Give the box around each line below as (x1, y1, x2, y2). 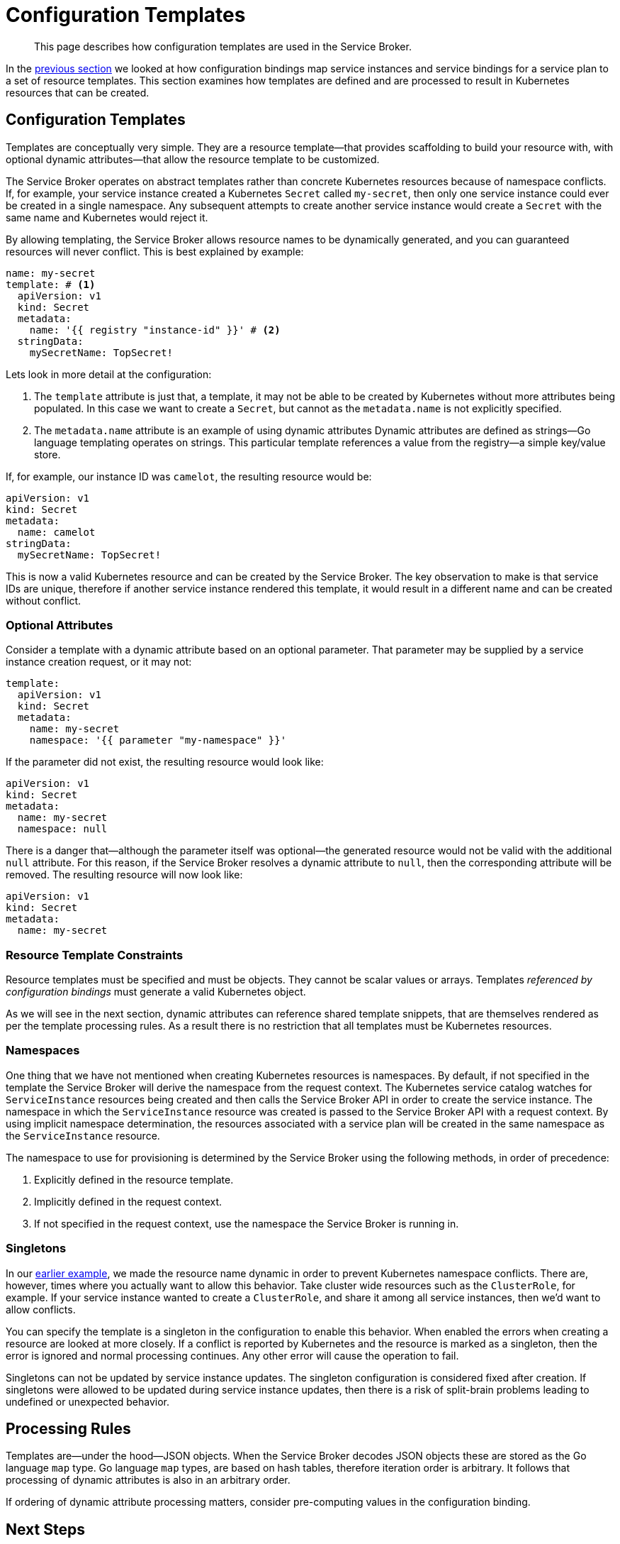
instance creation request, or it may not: (6, 656, 192, 668)
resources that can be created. (6, 86, 150, 99)
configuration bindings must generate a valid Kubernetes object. (6, 986, 306, 998)
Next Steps (6, 1520, 85, 1538)
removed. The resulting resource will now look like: (6, 868, 243, 881)
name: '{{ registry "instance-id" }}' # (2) (29, 324, 281, 336)
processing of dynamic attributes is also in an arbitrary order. (6, 1474, 291, 1487)
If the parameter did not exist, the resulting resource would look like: (6, 756, 324, 768)
